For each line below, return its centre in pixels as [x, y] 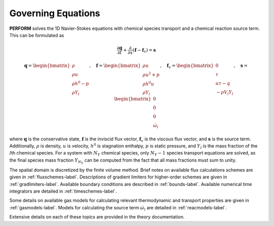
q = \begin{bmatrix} [47, 65]
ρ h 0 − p [80, 83]
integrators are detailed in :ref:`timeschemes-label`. [63, 191]
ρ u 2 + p [151, 74]
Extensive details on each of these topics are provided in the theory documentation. [97, 217]
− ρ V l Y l [225, 93]
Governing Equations [55, 13]
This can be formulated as [37, 35]
